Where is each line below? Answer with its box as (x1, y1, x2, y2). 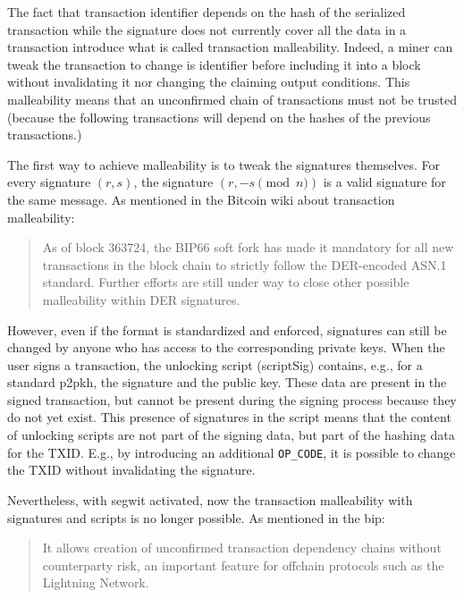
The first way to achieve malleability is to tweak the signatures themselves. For (7, 155, 441, 173)
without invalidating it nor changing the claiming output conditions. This (7, 72, 410, 91)
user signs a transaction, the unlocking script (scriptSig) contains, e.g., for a (7, 355, 423, 374)
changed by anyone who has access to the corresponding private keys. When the (7, 338, 445, 357)
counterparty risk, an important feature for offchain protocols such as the (42, 555, 444, 574)
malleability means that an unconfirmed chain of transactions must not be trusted (7, 89, 457, 108)
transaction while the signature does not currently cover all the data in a (7, 20, 407, 38)
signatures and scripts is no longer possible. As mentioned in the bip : (7, 508, 385, 527)
